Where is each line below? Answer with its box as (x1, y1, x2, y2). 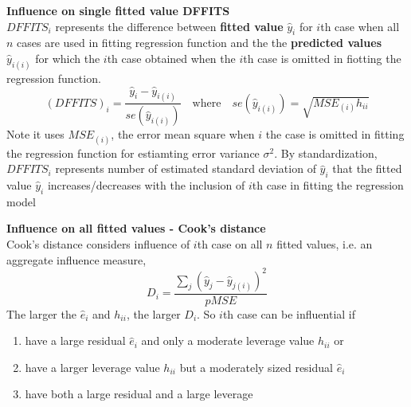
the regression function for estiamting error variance (6, 144, 260, 161)
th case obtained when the (107, 49, 236, 66)
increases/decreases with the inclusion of (47, 176, 245, 193)
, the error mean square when (111, 126, 255, 143)
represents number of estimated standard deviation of (55, 160, 316, 177)
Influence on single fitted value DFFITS (6, 2, 230, 18)
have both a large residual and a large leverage (25, 385, 253, 402)
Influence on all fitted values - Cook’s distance (6, 220, 266, 237)
